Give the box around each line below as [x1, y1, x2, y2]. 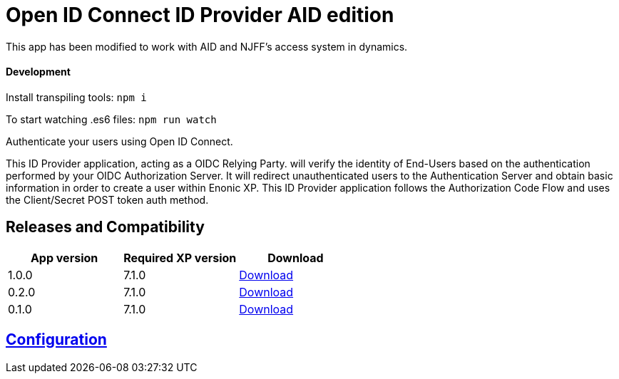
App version [30, 250, 98, 265]
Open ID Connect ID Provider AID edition [6, 3, 394, 27]
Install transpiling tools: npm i [6, 90, 147, 103]
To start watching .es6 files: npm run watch [6, 113, 217, 125]
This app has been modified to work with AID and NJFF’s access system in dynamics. [6, 40, 408, 53]
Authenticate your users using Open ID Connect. [6, 135, 233, 147]
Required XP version [123, 250, 237, 265]
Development [6, 66, 71, 78]
